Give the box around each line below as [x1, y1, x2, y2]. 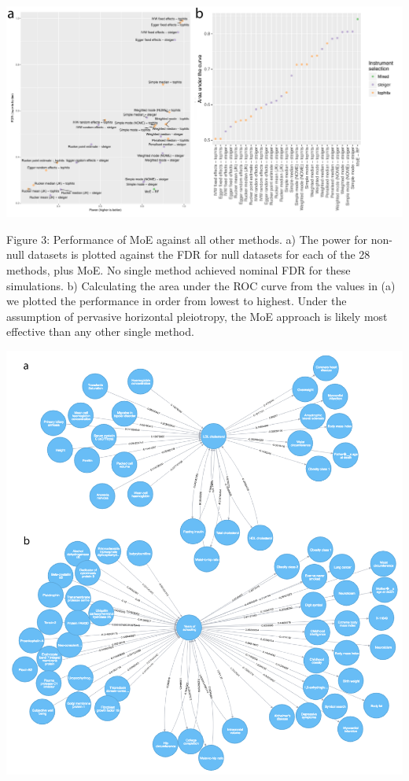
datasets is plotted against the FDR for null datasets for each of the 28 [28, 246, 370, 263]
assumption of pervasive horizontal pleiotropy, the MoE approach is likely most [6, 308, 388, 324]
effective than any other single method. [6, 323, 194, 340]
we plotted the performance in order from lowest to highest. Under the [6, 293, 347, 309]
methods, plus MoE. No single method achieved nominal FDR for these [6, 262, 351, 278]
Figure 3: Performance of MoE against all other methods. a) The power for [6, 230, 368, 247]
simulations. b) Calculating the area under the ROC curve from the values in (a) [6, 277, 396, 293]
